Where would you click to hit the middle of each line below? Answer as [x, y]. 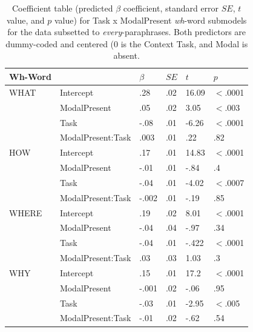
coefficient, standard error [171, 8]
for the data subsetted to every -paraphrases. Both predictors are [127, 32]
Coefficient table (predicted [63, 8]
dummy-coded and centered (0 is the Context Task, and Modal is [127, 43]
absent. [126, 55]
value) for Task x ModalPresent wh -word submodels [151, 20]
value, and [26, 20]
